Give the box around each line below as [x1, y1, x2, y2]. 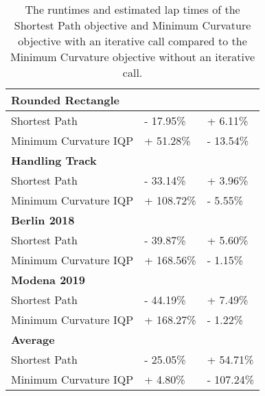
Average [11, 331, 55, 347]
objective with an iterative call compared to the [18, 33, 247, 49]
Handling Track [11, 152, 97, 168]
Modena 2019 [11, 272, 85, 288]
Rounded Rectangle [11, 92, 119, 108]
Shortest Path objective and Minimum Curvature [14, 17, 251, 33]
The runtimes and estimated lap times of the [25, 1, 240, 17]
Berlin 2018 [11, 212, 75, 228]
